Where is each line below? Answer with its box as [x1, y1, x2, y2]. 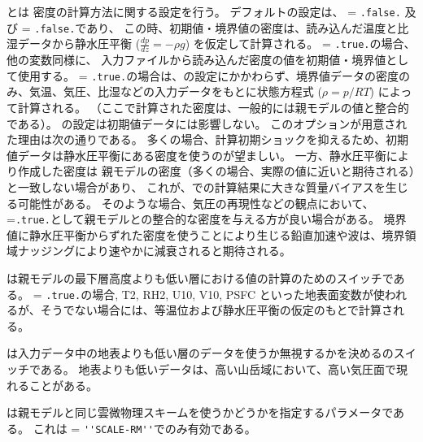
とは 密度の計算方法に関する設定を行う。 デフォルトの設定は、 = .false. [7, 3, 401, 19]
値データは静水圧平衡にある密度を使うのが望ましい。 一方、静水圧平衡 [7, 146, 386, 163]
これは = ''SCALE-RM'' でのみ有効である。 [33, 419, 256, 436]
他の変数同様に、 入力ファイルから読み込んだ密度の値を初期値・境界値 [7, 51, 386, 68]
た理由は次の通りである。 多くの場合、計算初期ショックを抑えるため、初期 [7, 131, 409, 148]
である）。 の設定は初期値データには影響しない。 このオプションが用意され [7, 115, 408, 132]
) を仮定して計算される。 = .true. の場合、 [185, 35, 416, 52]
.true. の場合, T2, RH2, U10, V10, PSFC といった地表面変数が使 [46, 285, 385, 302]
